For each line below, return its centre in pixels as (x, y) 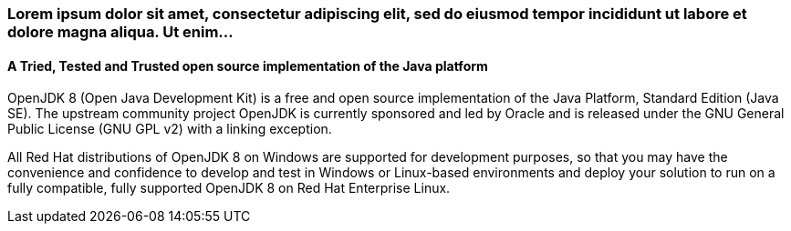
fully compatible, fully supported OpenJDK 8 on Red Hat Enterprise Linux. (229, 188)
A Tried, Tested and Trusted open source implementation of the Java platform (248, 65)
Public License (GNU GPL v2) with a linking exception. (170, 129)
